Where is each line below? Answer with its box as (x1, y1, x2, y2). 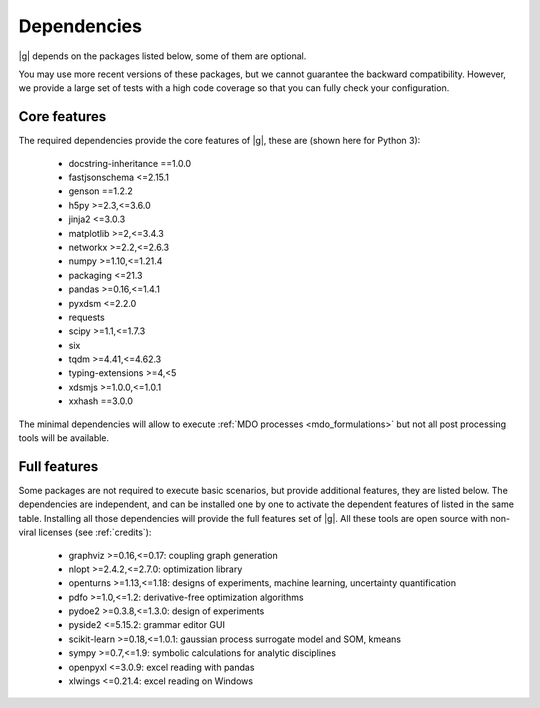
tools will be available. (18, 432, 110, 444)
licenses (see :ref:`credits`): (38, 526, 152, 539)
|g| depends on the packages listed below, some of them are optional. (18, 50, 307, 62)
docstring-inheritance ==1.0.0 (68, 157, 192, 169)
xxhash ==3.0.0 (68, 395, 134, 407)
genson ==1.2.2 (68, 185, 134, 197)
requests (68, 311, 105, 323)
